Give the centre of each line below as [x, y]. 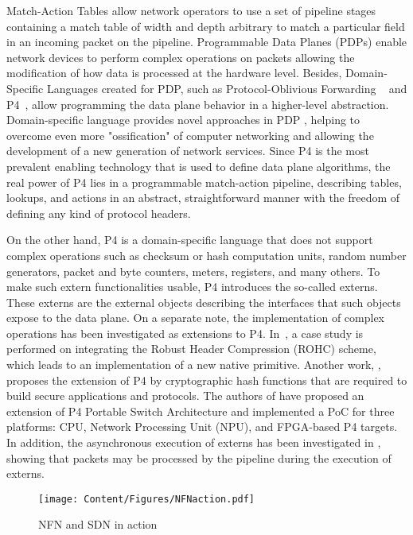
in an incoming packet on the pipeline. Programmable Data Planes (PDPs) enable [207, 42]
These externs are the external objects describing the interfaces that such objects [204, 302]
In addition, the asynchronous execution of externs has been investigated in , [194, 442]
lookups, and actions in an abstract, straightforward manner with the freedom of [203, 198]
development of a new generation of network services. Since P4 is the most [188, 151]
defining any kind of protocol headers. [99, 213]
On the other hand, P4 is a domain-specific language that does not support [190, 240]
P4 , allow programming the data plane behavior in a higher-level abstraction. [198, 104]
